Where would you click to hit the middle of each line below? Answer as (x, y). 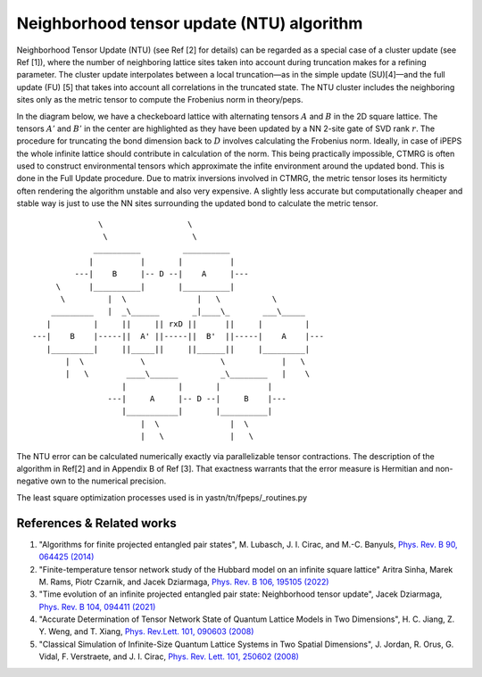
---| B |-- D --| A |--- (162, 274)
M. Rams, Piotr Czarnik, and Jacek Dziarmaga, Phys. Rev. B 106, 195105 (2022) (184, 582)
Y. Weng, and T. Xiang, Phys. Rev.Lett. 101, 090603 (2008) (146, 632)
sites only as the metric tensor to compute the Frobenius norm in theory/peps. (160, 100)
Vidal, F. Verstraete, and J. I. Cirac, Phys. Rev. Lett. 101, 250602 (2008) (169, 656)
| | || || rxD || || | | (178, 324)
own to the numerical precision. (108, 481)
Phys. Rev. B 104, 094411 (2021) (97, 607)
